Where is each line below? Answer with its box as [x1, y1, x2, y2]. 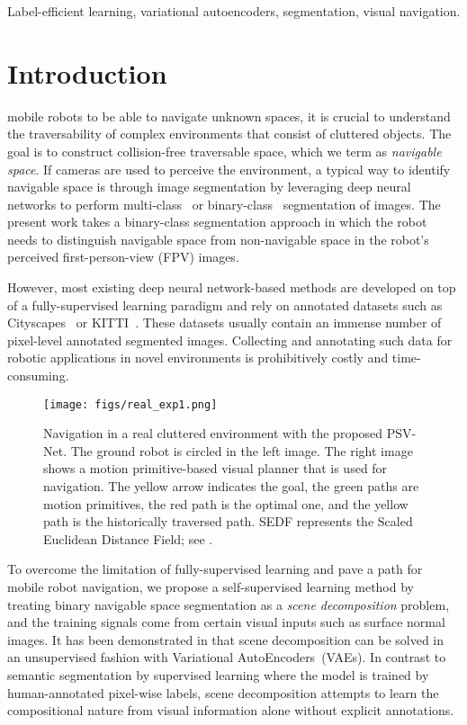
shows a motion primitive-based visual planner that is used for [43, 459, 388, 478]
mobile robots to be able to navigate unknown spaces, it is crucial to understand [7, 106, 451, 125]
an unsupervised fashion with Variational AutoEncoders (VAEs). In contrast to [7, 648, 446, 667]
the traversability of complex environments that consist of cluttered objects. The [7, 124, 452, 143]
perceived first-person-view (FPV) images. [7, 247, 239, 266]
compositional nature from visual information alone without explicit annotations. [7, 701, 454, 720]
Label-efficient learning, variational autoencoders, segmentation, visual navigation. [7, 2, 461, 20]
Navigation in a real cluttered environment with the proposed [43, 424, 383, 443]
